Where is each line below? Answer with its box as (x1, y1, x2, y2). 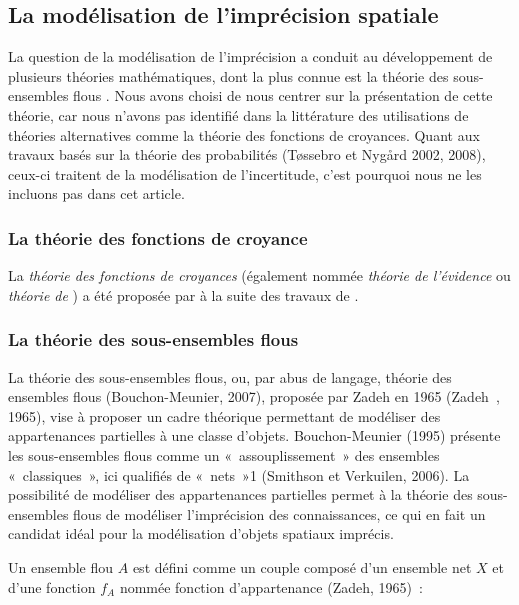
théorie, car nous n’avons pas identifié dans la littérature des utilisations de (8, 104, 469, 125)
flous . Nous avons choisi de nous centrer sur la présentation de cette (73, 85, 493, 106)
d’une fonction (8, 576, 96, 597)
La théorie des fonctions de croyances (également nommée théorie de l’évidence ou (8, 265, 511, 286)
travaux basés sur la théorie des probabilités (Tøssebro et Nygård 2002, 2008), (8, 144, 486, 165)
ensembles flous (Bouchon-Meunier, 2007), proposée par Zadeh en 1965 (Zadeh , (8, 386, 500, 407)
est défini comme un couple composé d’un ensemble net (132, 556, 472, 577)
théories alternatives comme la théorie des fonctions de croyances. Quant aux (8, 124, 480, 145)
